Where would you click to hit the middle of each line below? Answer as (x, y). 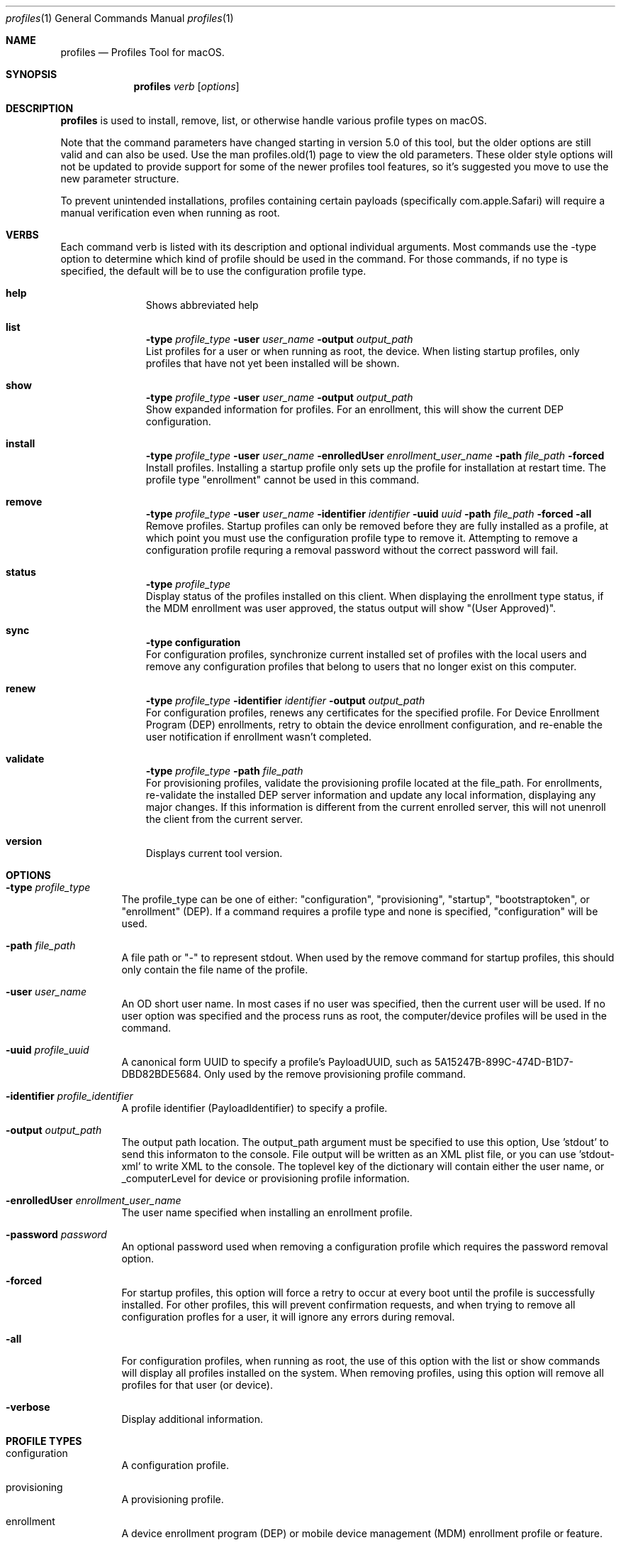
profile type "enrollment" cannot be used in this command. (282, 480)
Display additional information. (192, 1419)
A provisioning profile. (173, 1499)
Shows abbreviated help (202, 305)
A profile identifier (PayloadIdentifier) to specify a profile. (254, 1108)
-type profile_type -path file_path (224, 771)
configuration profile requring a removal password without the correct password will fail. (352, 550)
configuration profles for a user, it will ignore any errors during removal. (288, 1317)
